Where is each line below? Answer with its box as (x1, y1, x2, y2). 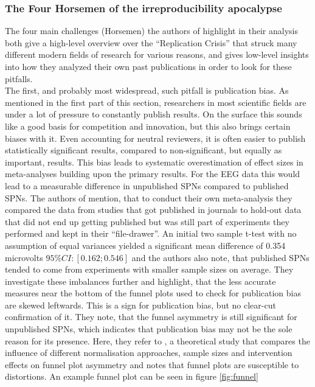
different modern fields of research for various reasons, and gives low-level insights (5, 48, 309, 61)
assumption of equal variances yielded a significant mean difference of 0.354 (5, 239, 286, 251)
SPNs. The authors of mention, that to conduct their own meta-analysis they (5, 191, 292, 204)
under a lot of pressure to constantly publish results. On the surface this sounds (5, 108, 302, 120)
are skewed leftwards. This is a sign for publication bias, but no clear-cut (5, 298, 276, 311)
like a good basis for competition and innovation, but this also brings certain (5, 119, 291, 132)
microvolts (5, 251, 43, 263)
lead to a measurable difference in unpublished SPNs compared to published (5, 179, 289, 192)
